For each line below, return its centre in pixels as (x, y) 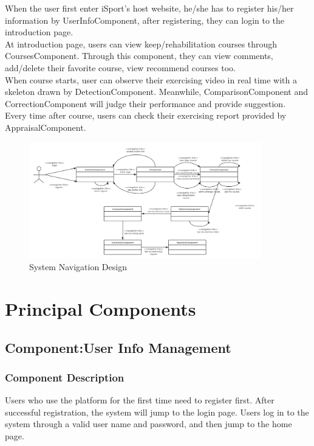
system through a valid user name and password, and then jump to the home (148, 424)
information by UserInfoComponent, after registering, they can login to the (145, 20)
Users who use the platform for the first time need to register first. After (140, 400)
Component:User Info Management (118, 347)
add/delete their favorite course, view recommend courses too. (120, 67)
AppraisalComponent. (46, 127)
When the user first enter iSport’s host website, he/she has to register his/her (149, 8)
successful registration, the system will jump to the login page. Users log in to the (157, 412)
